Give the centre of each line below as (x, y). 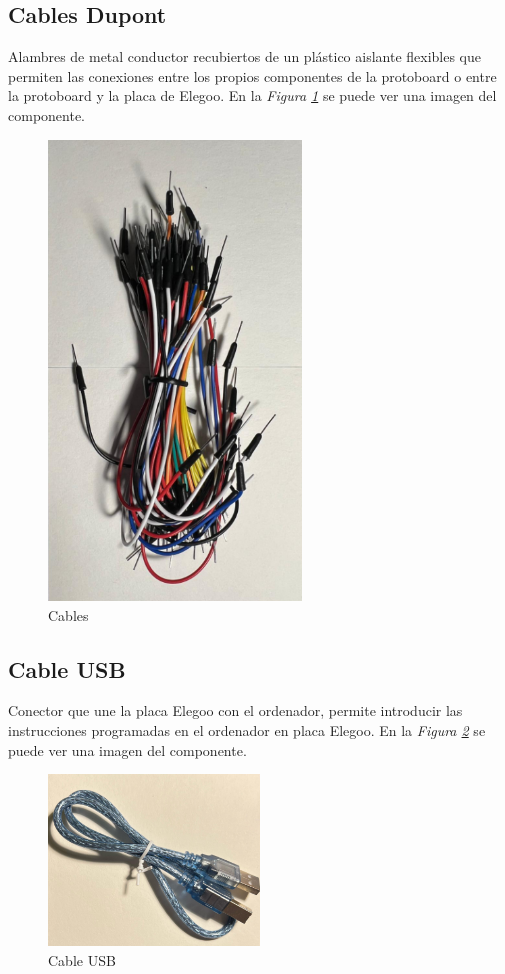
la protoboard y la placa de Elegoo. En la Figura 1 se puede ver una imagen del (252, 95)
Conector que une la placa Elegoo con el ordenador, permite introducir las (235, 710)
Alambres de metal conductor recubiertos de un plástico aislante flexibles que (245, 56)
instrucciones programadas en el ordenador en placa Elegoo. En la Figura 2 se (247, 729)
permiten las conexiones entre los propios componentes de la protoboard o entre (252, 75)
